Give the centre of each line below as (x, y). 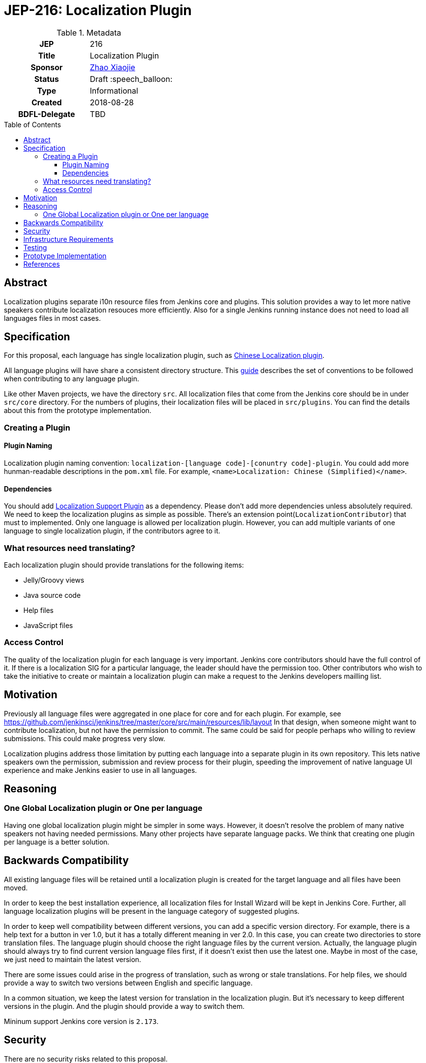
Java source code (52, 595)
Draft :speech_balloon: (131, 79)
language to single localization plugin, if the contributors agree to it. (112, 531)
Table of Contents (33, 124)
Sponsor (46, 67)
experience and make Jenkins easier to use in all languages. (101, 770)
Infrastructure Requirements (68, 239)
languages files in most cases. (52, 318)
